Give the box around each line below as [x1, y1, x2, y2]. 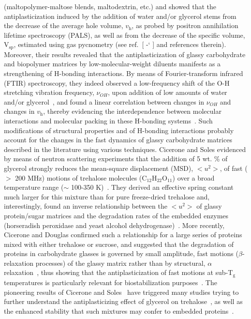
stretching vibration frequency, [4, 87, 94, 97]
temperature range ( [4, 182, 64, 192]
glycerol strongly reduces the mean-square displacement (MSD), [4, 163, 193, 173]
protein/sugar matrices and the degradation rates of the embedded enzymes [4, 210, 229, 220]
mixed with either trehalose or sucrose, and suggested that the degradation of [4, 239, 234, 249]
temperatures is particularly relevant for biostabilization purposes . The [4, 277, 217, 287]
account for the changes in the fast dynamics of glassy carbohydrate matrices [4, 135, 232, 145]
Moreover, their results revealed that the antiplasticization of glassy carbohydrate [4, 49, 246, 59]
